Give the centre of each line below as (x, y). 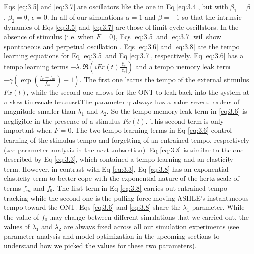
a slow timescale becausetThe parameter (64, 101)
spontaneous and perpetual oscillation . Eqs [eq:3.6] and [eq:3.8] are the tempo (122, 46)
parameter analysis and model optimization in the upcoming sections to (112, 236)
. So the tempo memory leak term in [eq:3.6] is (177, 111)
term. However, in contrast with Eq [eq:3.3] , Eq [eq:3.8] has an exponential (116, 168)
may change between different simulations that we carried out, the (149, 216)
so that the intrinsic (212, 16)
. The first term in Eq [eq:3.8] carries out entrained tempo (140, 188)
